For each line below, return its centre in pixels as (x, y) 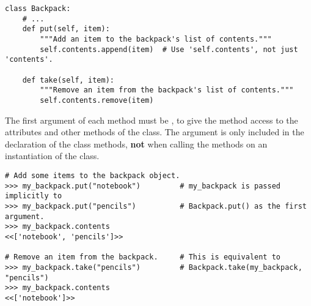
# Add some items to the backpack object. (93, 175)
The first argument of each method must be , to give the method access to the (152, 120)
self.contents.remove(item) (97, 100)
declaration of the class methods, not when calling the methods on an (136, 144)
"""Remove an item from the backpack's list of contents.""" (167, 90)
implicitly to (34, 196)
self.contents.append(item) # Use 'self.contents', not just (169, 49)
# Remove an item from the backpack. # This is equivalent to (143, 257)
